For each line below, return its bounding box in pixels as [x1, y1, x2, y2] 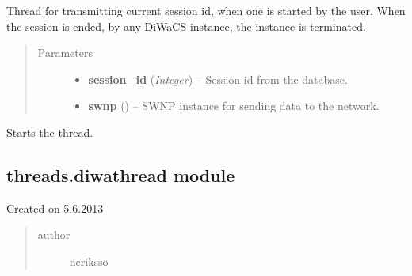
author [37, 226, 71, 243]
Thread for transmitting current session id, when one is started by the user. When [6, 2, 406, 18]
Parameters [37, 44, 93, 61]
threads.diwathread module [6, 162, 235, 187]
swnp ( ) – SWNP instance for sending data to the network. [88, 97, 380, 114]
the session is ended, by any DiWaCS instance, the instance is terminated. [6, 17, 366, 34]
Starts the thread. [6, 123, 93, 140]
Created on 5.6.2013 [6, 199, 104, 216]
